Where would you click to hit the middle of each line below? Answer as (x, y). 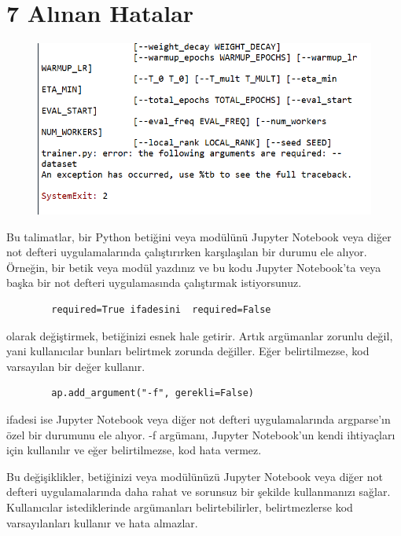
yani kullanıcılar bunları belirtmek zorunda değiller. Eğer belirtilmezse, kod (188, 351)
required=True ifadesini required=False (161, 309)
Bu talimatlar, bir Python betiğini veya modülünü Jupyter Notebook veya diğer (199, 236)
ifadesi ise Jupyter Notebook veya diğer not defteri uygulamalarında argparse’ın (199, 419)
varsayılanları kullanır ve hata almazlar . (102, 522)
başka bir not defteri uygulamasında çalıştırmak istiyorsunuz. (154, 283)
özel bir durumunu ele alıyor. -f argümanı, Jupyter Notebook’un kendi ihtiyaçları (201, 434)
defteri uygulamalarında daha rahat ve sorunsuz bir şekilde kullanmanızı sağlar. (199, 492)
